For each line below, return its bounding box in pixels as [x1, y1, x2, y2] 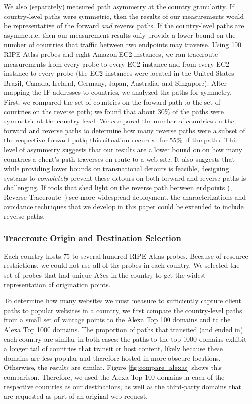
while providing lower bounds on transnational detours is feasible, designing [4, 163, 229, 174]
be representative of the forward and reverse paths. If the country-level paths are [4, 20, 244, 31]
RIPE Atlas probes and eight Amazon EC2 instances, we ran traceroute [4, 49, 218, 59]
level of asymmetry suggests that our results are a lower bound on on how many [4, 144, 243, 154]
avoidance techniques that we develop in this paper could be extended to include [4, 201, 244, 211]
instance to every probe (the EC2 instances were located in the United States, [4, 68, 236, 78]
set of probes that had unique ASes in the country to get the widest [4, 270, 206, 280]
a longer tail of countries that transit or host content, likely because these [4, 343, 223, 353]
